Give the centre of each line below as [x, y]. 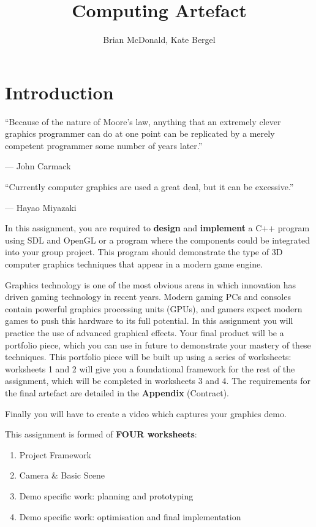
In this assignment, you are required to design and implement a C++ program [157, 228]
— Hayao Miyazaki [41, 207]
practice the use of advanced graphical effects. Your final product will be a [145, 332]
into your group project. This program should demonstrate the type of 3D [144, 252]
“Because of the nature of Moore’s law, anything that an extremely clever [143, 121]
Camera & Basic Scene [62, 475]
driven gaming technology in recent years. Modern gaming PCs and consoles [148, 297]
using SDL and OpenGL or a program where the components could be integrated [158, 240]
